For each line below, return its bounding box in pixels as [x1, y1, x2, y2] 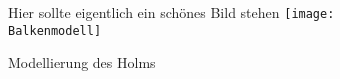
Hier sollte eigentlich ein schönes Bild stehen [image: [8, 2, 335, 22]
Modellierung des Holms [8, 52, 156, 73]
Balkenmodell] [8, 23, 102, 38]
